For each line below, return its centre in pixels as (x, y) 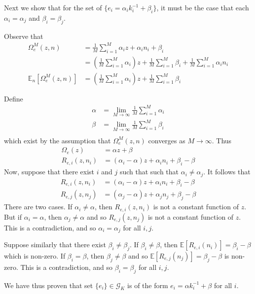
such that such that (149, 172)
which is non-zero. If (35, 255)
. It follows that (227, 172)
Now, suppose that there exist (49, 172)
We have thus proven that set (49, 285)
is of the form (148, 285)
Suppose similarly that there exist (55, 245)
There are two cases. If (38, 207)
